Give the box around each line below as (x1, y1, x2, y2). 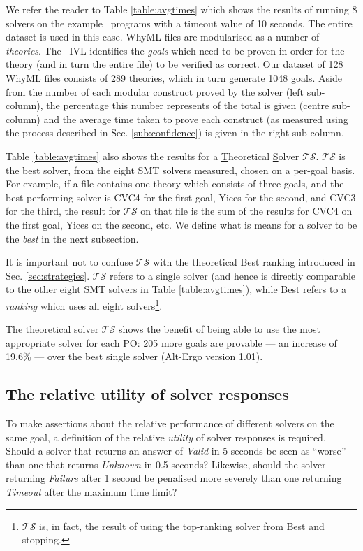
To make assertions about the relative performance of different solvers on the (6, 416, 334, 431)
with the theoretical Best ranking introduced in (153, 255, 355, 269)
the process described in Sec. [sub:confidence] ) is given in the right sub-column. (6, 125, 344, 140)
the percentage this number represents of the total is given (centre (46, 98, 329, 113)
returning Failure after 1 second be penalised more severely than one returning (6, 471, 342, 485)
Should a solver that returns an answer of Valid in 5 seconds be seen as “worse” (6, 443, 346, 458)
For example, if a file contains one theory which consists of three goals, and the (6, 176, 344, 191)
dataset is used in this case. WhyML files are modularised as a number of (6, 29, 320, 44)
